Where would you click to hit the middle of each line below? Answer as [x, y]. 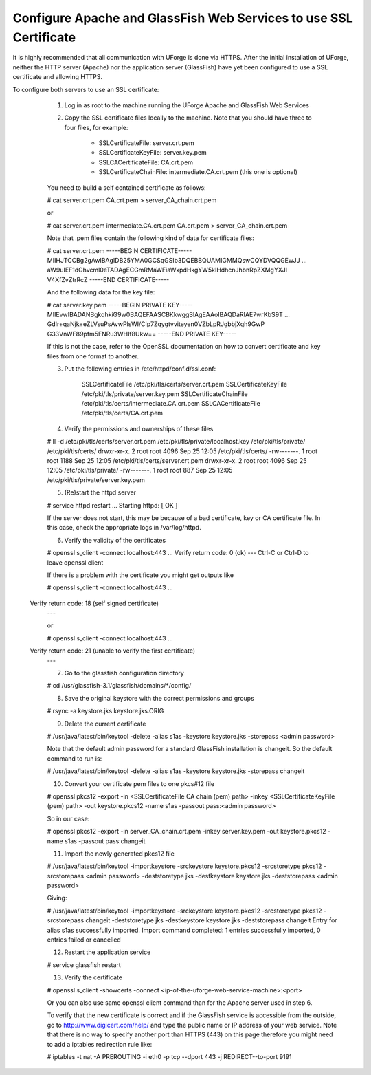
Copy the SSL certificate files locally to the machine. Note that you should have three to [188, 118]
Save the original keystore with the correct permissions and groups [159, 698]
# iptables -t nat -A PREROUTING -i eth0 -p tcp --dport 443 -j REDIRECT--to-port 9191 [169, 1056]
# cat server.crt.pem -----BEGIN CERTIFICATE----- [120, 250]
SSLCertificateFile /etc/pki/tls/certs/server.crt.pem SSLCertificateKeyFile [184, 384]
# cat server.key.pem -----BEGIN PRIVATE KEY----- [120, 305]
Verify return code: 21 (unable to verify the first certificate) [113, 651]
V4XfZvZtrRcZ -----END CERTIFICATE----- [108, 279]
